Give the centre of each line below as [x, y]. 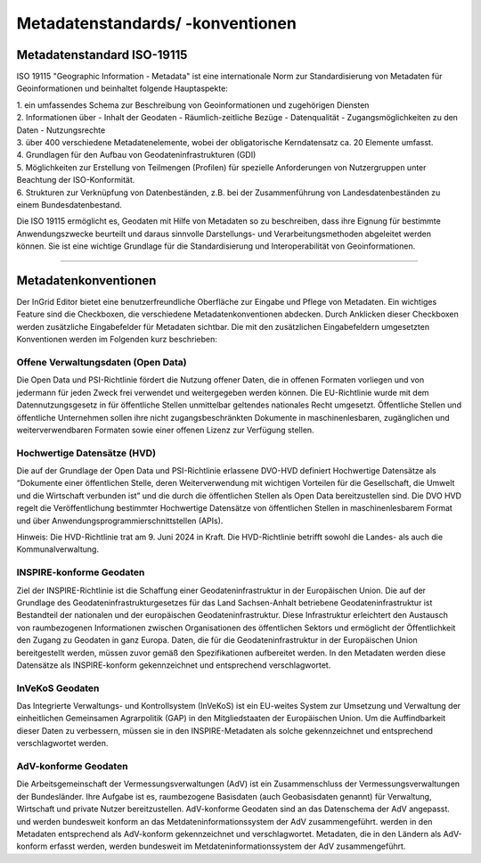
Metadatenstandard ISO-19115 [102, 55]
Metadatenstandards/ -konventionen [157, 23]
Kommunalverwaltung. [58, 549]
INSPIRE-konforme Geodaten [81, 572]
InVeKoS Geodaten [58, 688]
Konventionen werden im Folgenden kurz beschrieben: [117, 340]
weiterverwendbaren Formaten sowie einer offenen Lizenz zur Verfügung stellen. [166, 430]
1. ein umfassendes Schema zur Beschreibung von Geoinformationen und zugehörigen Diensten [193, 105]
